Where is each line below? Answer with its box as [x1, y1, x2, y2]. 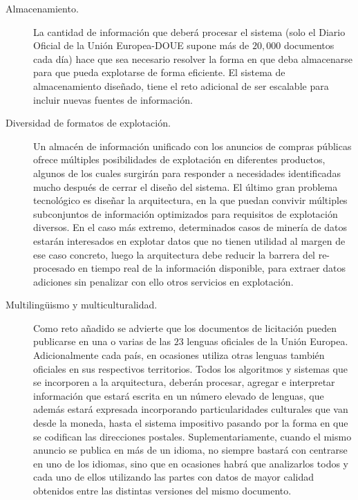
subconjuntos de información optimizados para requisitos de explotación [33, 206, 338, 221]
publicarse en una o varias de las [33, 334, 171, 349]
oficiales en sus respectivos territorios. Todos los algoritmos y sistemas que [33, 361, 348, 376]
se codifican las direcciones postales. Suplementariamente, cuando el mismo [33, 429, 352, 443]
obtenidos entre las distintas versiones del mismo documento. [33, 483, 292, 497]
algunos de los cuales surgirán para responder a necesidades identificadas [33, 165, 341, 180]
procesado [33, 261, 75, 275]
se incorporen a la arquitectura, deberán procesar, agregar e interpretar [33, 375, 335, 389]
